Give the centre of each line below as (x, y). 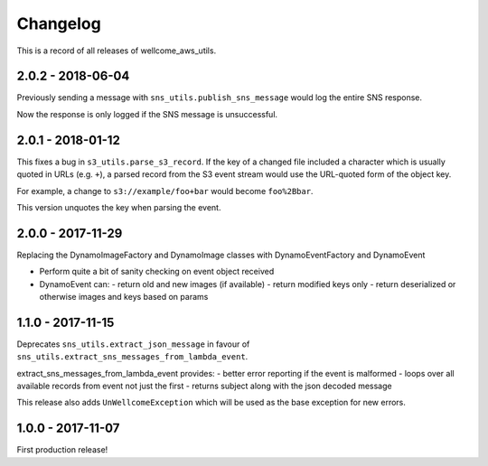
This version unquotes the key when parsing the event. (119, 207)
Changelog (59, 23)
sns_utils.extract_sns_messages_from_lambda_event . (132, 357)
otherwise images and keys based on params (124, 297)
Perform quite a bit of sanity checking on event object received (157, 272)
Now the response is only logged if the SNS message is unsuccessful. (147, 114)
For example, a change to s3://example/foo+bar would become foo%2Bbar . (165, 191)
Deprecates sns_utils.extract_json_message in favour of (133, 344)
